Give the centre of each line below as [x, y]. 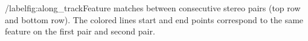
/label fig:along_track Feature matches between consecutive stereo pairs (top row [153, 8]
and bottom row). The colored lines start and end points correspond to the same [154, 19]
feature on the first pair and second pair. [80, 31]
